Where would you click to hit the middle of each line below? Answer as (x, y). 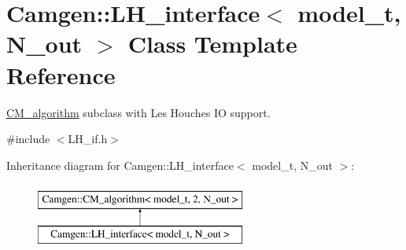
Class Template (212, 44)
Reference (61, 74)
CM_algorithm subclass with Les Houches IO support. (138, 112)
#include (28, 139)
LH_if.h (88, 139)
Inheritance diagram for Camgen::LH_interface (120, 165)
